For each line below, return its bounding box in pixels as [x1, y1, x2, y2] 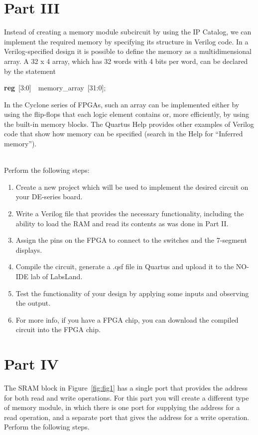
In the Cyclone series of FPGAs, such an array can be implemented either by [4, 99, 240, 109]
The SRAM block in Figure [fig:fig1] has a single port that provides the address [4, 383, 248, 393]
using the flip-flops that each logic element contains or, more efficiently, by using [4, 109, 249, 119]
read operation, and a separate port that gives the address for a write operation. [4, 412, 250, 422]
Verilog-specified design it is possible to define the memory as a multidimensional [4, 46, 252, 56]
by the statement [4, 65, 56, 76]
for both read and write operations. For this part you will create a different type [4, 392, 249, 403]
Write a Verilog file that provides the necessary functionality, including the [15, 208, 244, 219]
